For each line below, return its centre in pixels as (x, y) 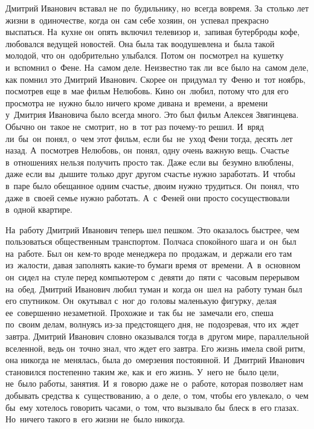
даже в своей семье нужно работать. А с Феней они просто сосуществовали (148, 197)
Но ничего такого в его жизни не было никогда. (95, 419)
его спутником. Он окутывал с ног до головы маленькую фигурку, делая (141, 301)
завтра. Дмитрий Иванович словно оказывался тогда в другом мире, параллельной (157, 336)
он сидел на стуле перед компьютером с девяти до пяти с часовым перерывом (152, 277)
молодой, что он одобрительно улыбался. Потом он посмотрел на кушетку (145, 55)
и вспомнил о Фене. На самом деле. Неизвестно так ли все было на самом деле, (157, 67)
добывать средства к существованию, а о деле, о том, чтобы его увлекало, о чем (157, 395)
